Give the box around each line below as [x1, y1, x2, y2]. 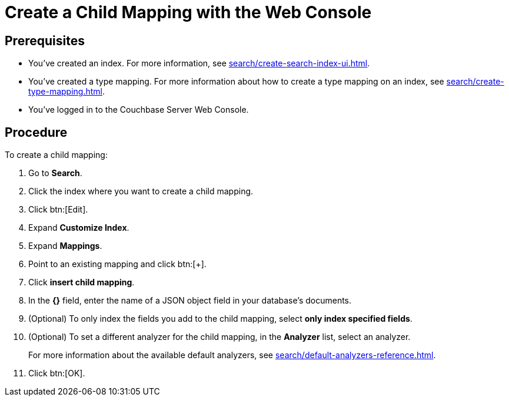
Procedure [5, 124, 68, 140]
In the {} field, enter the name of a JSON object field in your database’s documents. [28, 295, 352, 306]
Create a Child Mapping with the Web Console [5, 2, 372, 22]
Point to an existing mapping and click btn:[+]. [28, 259, 207, 269]
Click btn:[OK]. [28, 368, 85, 379]
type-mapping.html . [28, 86, 105, 97]
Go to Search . [28, 168, 82, 178]
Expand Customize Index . [28, 223, 129, 233]
